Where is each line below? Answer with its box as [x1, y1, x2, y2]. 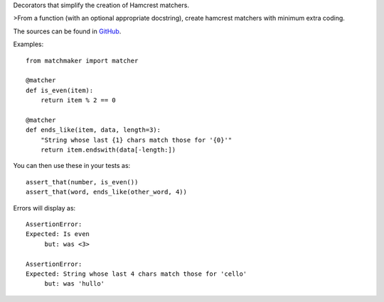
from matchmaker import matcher [26, 57, 139, 65]
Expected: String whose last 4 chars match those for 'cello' [26, 269, 247, 278]
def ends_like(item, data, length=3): [26, 126, 161, 134]
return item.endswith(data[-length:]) [40, 146, 176, 154]
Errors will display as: [13, 203, 76, 212]
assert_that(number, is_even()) [26, 178, 139, 186]
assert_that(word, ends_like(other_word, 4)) [26, 188, 188, 196]
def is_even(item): [26, 86, 94, 94]
